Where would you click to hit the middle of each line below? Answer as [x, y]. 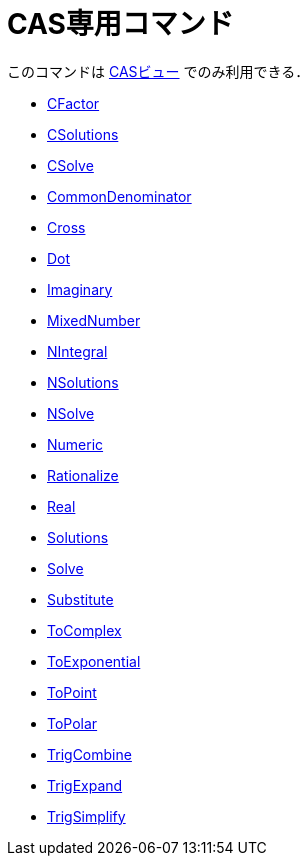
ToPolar [72, 723]
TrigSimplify [86, 816]
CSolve [70, 165]
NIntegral [77, 351]
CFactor [73, 103]
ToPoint [72, 692]
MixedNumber [94, 320]
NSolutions [83, 382]
